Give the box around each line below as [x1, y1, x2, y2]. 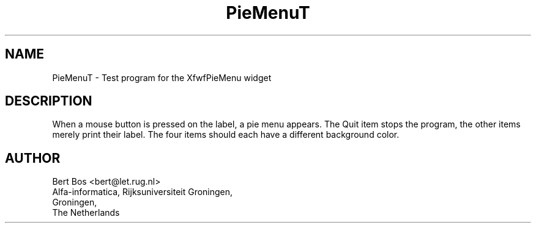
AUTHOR [5, 150, 61, 166]
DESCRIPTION [5, 93, 92, 109]
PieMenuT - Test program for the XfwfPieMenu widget [52, 72, 272, 83]
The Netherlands [52, 207, 120, 218]
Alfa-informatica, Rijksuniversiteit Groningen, [52, 187, 233, 198]
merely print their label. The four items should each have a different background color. [52, 129, 400, 140]
